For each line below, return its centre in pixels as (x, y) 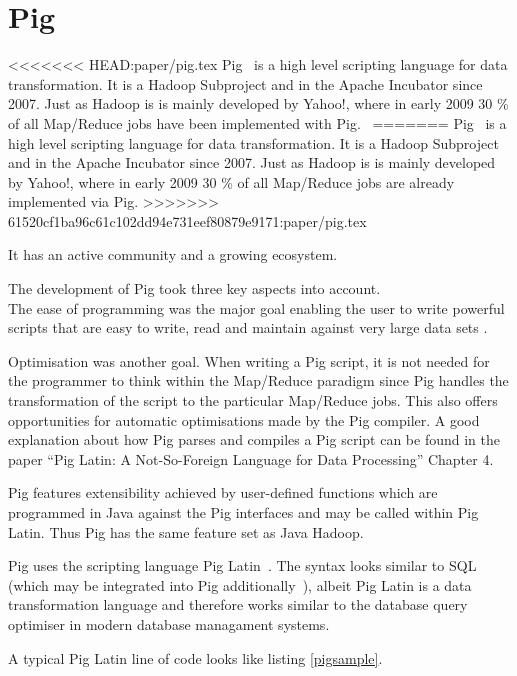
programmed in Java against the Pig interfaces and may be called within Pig (243, 512)
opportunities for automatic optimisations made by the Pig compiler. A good (244, 419)
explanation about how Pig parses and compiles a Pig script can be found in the (254, 439)
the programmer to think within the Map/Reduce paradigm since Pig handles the (258, 380)
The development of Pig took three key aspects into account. (194, 288)
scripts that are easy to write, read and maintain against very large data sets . (248, 327)
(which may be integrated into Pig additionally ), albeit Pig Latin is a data (240, 584)
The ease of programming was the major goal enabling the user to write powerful (256, 307)
